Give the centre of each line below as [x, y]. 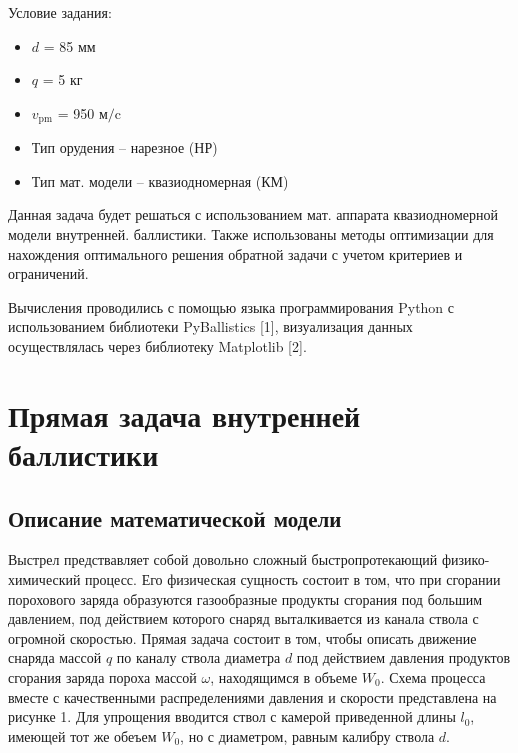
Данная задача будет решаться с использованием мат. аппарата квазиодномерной [253, 214]
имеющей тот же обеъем [82, 735]
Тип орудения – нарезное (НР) [124, 147]
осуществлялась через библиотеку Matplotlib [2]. [157, 345]
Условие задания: [60, 12]
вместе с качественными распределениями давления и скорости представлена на [252, 696]
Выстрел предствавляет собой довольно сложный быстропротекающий [223, 559]
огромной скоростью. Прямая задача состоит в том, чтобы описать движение [242, 637]
